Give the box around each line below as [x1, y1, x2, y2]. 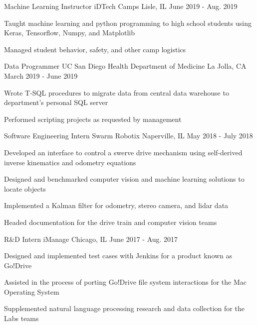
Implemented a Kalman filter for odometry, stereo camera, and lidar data [4, 200, 229, 211]
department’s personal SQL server [4, 97, 108, 108]
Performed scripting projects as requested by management [4, 113, 182, 124]
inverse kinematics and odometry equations [4, 157, 136, 167]
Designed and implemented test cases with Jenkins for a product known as [4, 250, 233, 261]
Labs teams [4, 313, 39, 324]
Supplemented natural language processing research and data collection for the [4, 303, 245, 314]
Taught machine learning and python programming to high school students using [4, 17, 252, 28]
